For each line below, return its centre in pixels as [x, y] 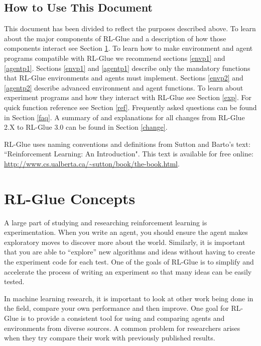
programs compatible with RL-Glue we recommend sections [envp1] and [115, 58]
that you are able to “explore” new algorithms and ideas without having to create [130, 252]
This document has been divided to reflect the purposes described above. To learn [130, 28]
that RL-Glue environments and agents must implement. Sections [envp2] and [124, 78]
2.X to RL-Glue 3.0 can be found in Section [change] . [86, 127]
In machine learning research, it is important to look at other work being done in [129, 298]
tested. [14, 281]
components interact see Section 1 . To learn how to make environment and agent [128, 48]
